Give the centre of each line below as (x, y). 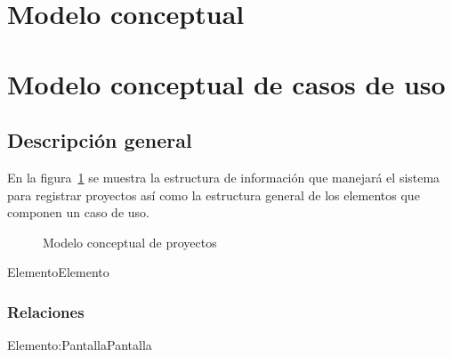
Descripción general (100, 140)
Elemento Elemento (58, 272)
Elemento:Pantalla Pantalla (80, 345)
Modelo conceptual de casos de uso (226, 83)
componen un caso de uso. (78, 212)
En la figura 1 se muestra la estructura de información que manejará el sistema (224, 177)
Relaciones (46, 311)
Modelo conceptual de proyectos (130, 242)
